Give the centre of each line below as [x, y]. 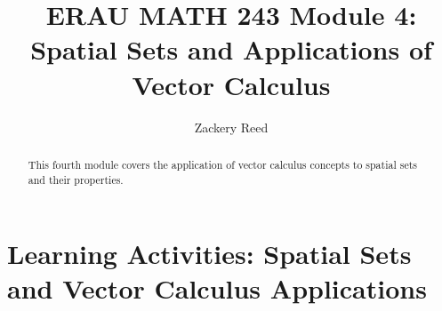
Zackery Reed [231, 127]
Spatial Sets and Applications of [231, 49]
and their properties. [76, 179]
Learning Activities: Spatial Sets [209, 254]
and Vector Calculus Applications [217, 288]
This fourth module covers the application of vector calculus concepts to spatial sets [222, 164]
